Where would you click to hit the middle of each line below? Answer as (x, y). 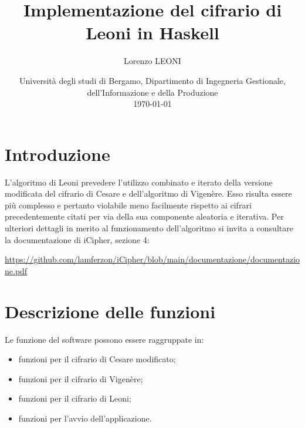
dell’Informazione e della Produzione (152, 92)
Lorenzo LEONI (152, 61)
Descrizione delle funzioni (110, 311)
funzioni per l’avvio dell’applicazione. (85, 418)
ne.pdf (16, 270)
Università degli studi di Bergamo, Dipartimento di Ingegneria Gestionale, (152, 80)
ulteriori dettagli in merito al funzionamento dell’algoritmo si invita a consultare (149, 228)
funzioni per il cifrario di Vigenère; (81, 378)
